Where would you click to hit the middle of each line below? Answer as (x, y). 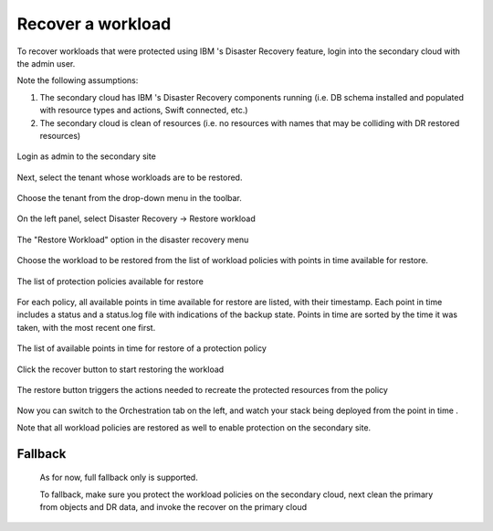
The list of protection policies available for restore (110, 281)
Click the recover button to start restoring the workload (121, 369)
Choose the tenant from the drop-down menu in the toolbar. (129, 198)
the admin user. (46, 63)
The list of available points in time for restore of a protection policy (142, 348)
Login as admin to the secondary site (87, 156)
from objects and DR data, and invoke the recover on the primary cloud (173, 506)
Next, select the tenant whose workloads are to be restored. (130, 177)
